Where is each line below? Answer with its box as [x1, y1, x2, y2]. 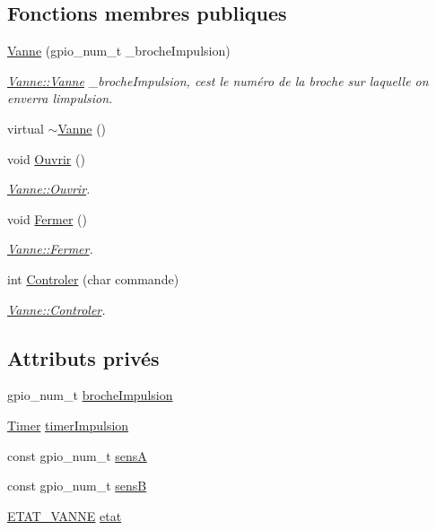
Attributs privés [7, 343, 160, 371]
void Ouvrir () [7, 149, 85, 168]
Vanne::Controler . [7, 300, 106, 318]
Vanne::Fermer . [7, 239, 93, 258]
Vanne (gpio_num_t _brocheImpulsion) [7, 41, 231, 60]
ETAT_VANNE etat [7, 506, 122, 525]
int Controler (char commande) [7, 269, 179, 288]
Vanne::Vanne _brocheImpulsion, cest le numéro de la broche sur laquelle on [7, 71, 429, 90]
